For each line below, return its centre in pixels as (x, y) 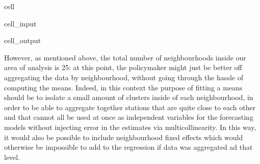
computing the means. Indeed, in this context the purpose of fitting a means (123, 87)
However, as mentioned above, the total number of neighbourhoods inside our (125, 57)
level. (12, 157)
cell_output (22, 40)
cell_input (20, 23)
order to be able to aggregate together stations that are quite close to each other (130, 107)
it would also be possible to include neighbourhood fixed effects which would (124, 137)
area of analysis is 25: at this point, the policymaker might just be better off (123, 67)
